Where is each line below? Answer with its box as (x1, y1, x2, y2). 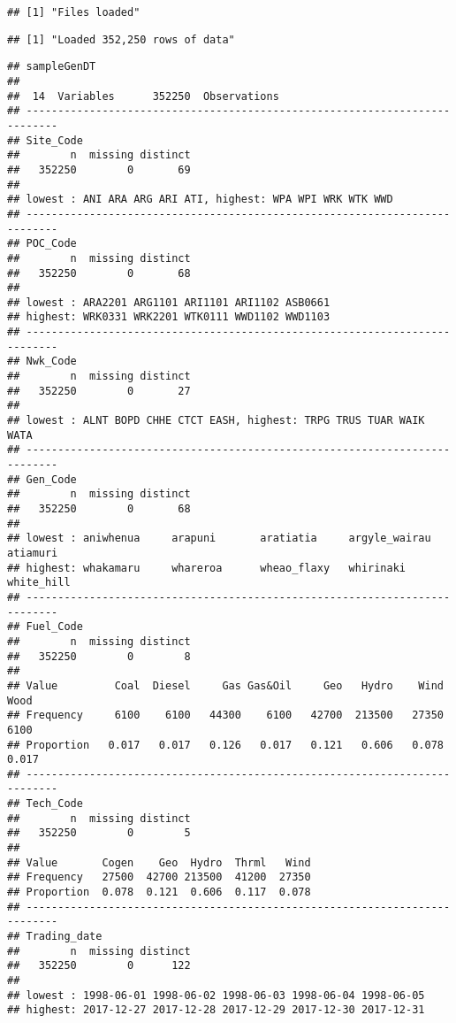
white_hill (7, 576, 71, 589)
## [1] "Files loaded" (7, 6, 141, 19)
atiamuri (7, 546, 58, 559)
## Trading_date (7, 930, 103, 943)
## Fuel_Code (7, 620, 83, 634)
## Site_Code (7, 134, 83, 147)
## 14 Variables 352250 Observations (7, 89, 279, 103)
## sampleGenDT (7, 60, 96, 73)
